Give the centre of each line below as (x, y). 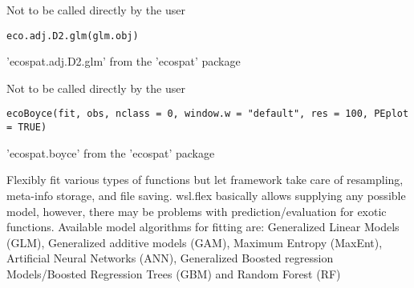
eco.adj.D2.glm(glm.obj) (73, 36)
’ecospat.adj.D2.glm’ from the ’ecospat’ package (124, 61)
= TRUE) (27, 128)
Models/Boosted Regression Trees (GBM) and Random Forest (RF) (174, 273)
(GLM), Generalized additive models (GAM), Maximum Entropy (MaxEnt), (195, 242)
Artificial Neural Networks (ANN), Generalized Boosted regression (170, 258)
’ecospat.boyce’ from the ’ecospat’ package (111, 152)
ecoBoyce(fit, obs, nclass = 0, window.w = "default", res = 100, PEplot (208, 114)
